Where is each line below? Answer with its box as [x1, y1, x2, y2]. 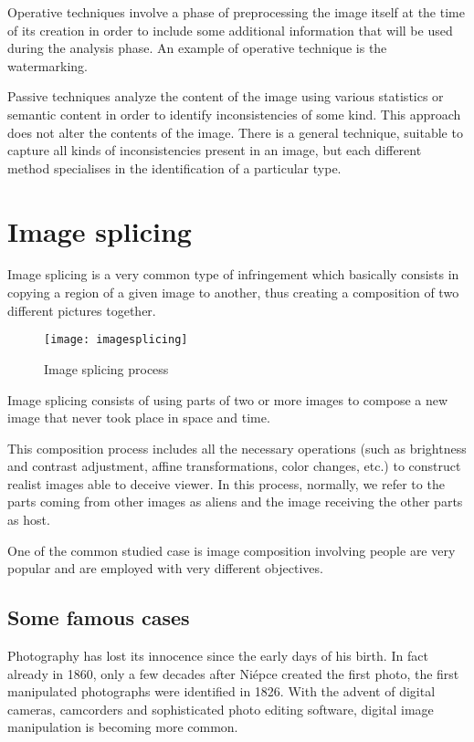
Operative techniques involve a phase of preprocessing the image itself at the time [7, 3, 465, 21]
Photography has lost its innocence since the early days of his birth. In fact [7, 646, 428, 665]
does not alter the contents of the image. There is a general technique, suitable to [7, 122, 463, 141]
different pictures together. [7, 300, 156, 319]
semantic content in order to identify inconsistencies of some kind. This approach [7, 104, 461, 123]
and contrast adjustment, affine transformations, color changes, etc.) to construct [7, 456, 461, 476]
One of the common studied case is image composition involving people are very [7, 540, 456, 559]
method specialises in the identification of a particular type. [7, 158, 342, 177]
